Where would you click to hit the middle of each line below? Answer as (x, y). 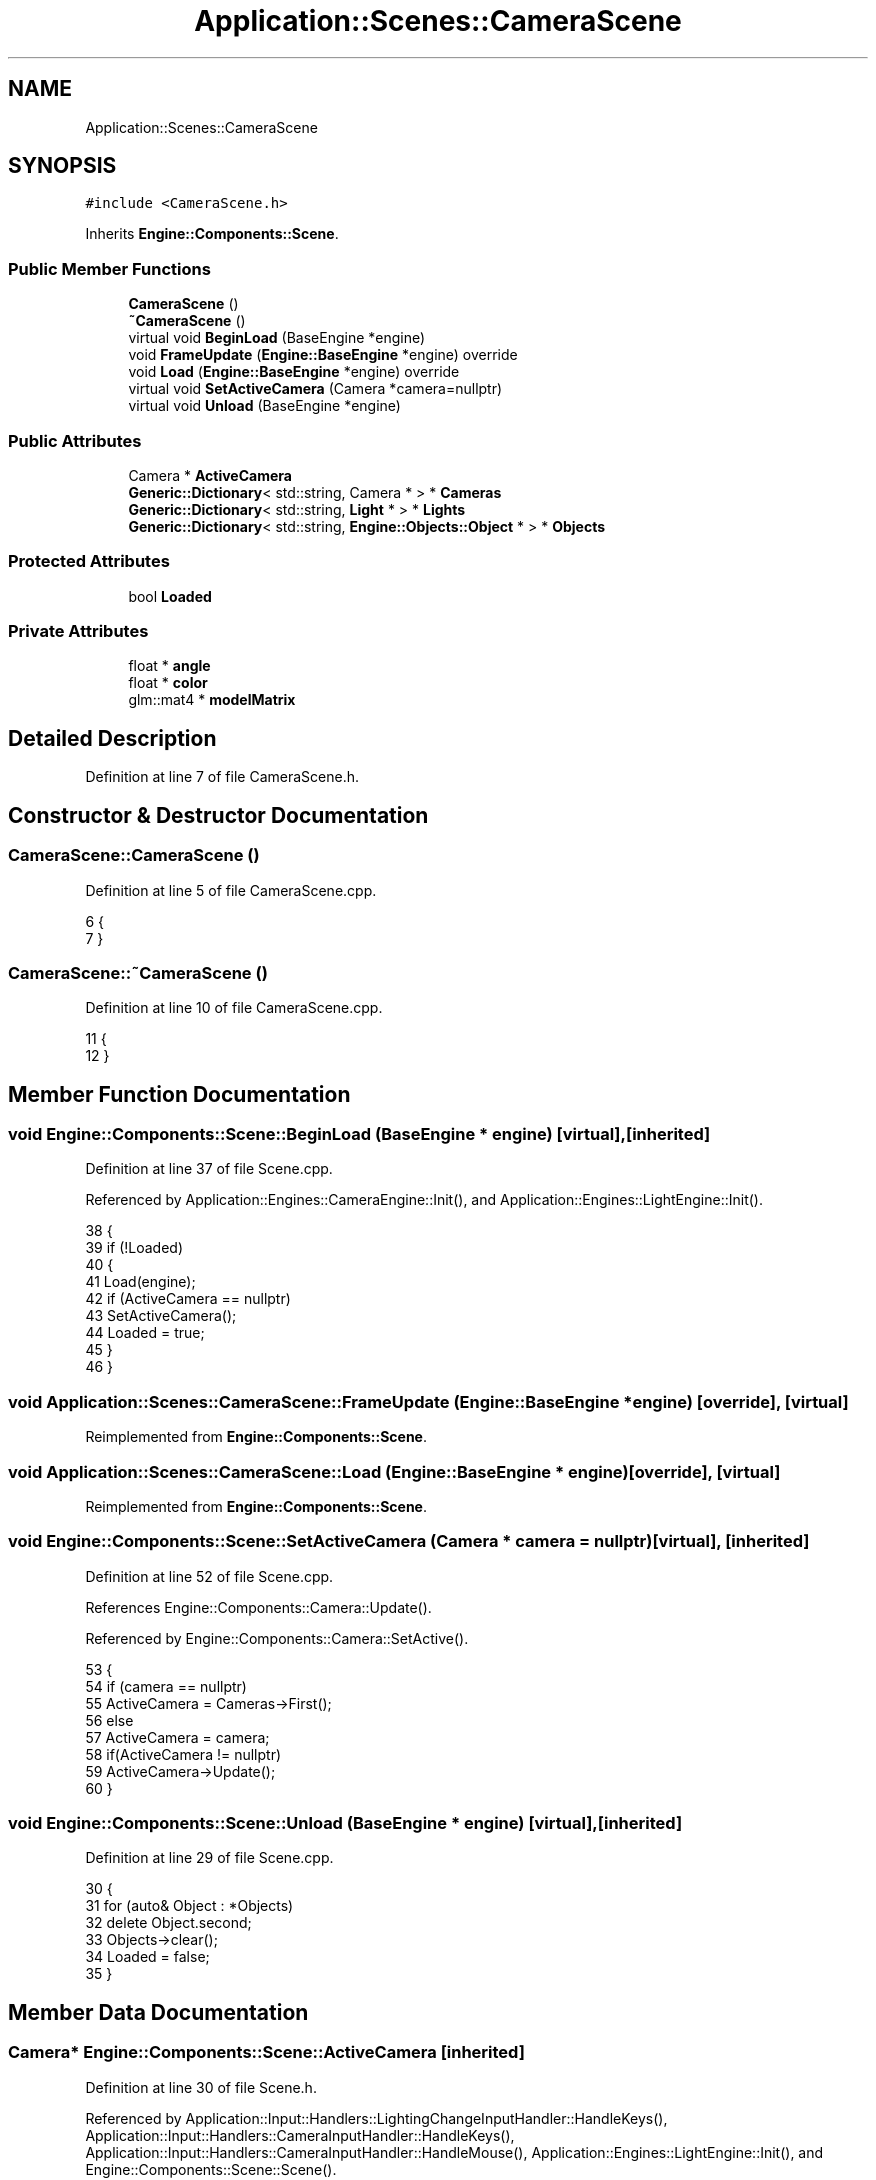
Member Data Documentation (158, 2012)
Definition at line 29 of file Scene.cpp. (209, 1858)
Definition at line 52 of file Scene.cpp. (209, 1576)
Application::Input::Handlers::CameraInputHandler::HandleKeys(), (300, 2135)
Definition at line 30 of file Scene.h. (201, 2087)
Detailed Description (112, 738)
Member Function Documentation (179, 1094)
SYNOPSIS (62, 166)
